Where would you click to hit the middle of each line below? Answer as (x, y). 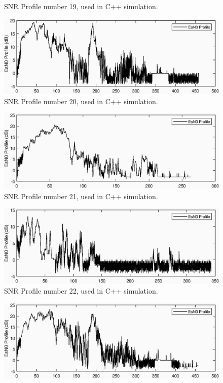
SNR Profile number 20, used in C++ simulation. (81, 101)
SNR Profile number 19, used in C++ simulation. (81, 6)
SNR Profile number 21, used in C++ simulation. (81, 196)
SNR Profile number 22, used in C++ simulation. (81, 291)
